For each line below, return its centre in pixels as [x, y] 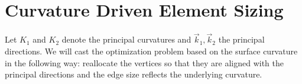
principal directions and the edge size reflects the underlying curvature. [134, 74]
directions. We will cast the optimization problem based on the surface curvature [151, 51]
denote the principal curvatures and [126, 39]
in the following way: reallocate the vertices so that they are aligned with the [144, 62]
